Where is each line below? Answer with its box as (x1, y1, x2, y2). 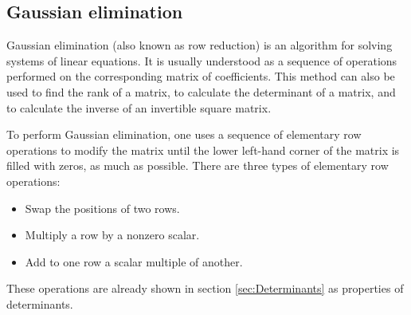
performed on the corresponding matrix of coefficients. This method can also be (6, 68, 395, 85)
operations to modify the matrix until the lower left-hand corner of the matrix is (6, 141, 400, 158)
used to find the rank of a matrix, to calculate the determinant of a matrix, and (6, 83, 396, 100)
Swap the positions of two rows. (25, 199, 180, 216)
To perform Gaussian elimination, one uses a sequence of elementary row (6, 126, 362, 143)
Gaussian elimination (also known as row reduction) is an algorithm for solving (6, 37, 393, 53)
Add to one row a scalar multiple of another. (25, 253, 243, 270)
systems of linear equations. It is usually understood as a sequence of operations (6, 52, 397, 69)
